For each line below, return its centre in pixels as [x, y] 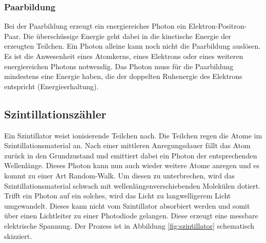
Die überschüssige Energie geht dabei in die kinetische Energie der [127, 36]
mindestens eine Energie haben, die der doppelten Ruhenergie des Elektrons [123, 76]
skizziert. [18, 236]
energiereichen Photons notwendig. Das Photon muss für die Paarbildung [119, 66]
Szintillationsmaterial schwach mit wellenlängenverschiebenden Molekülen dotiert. [132, 185]
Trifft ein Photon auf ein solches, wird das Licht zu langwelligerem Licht [118, 196]
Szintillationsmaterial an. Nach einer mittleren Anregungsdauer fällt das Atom [127, 145]
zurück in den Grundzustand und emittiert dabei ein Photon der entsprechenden [131, 155]
